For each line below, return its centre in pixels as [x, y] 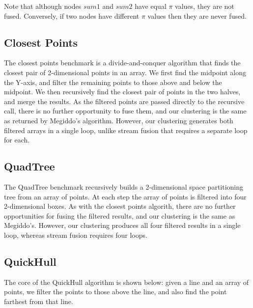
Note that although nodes [43, 6]
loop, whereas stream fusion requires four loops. [76, 235]
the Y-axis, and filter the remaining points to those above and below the [113, 82]
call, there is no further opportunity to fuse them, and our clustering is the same [125, 111]
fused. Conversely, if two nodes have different [72, 15]
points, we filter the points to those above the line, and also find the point [115, 292]
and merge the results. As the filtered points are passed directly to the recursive [124, 101]
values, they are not [205, 6]
